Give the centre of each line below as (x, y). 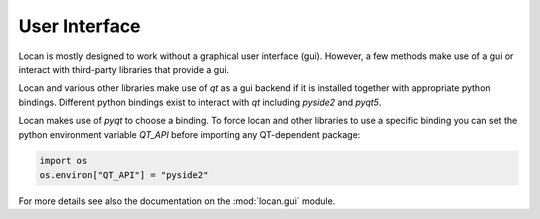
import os (63, 161)
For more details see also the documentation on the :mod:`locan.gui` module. (177, 201)
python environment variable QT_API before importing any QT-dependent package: (189, 134)
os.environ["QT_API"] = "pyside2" (124, 174)
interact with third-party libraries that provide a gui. (124, 69)
